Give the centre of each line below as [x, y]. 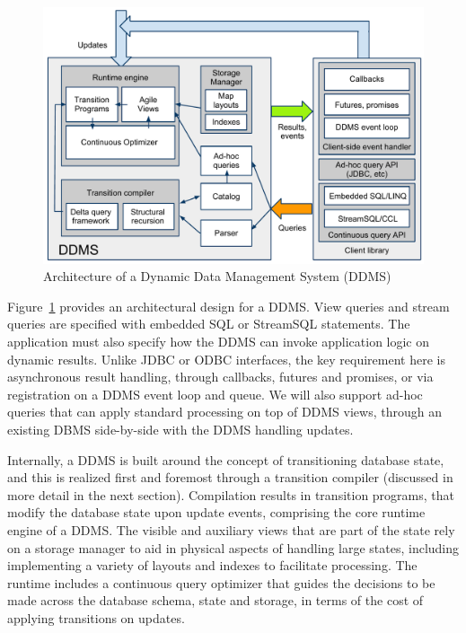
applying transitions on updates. [96, 617]
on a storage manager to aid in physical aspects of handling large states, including [233, 547]
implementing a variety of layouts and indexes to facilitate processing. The [212, 565]
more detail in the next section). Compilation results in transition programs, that [231, 494]
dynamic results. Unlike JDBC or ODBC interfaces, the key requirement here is [226, 359]
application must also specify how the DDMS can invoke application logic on [219, 342]
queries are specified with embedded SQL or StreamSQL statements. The [209, 324]
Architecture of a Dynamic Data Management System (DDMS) [217, 276]
